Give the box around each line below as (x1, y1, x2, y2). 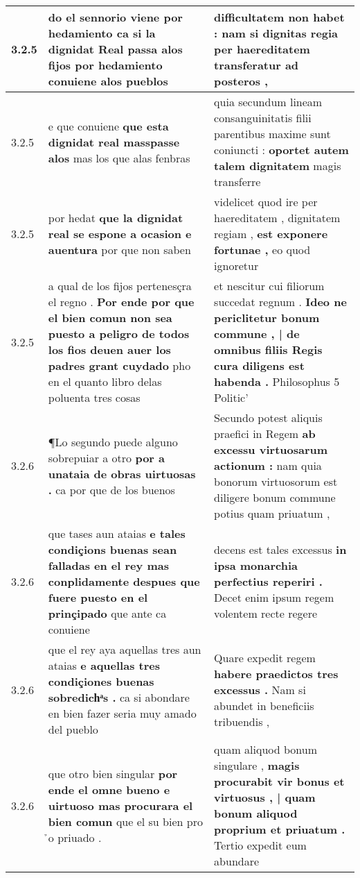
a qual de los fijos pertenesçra (48, 278, 192, 294)
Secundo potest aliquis (214, 410, 323, 425)
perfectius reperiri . (214, 573, 323, 589)
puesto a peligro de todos (48, 326, 190, 341)
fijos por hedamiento (48, 57, 163, 73)
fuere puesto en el (48, 589, 148, 605)
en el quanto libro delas (48, 373, 162, 389)
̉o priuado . (48, 829, 102, 845)
